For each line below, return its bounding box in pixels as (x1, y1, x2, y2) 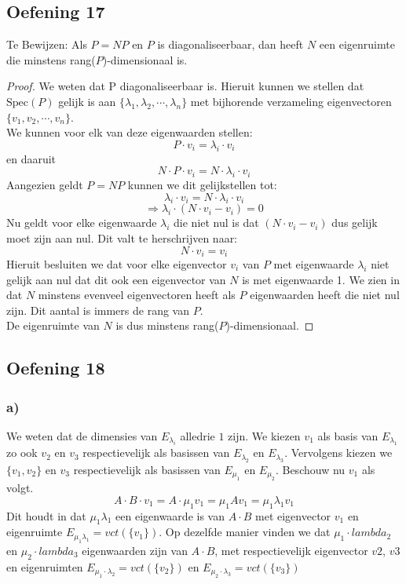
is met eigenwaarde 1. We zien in (242, 271, 400, 287)
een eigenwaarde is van (115, 507, 225, 524)
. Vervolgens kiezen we (284, 444, 393, 461)
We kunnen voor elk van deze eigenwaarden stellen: (6, 124, 253, 141)
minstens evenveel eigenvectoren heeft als (38, 287, 236, 303)
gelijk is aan (58, 93, 116, 109)
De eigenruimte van (6, 317, 100, 334)
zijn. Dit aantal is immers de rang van (6, 301, 189, 318)
